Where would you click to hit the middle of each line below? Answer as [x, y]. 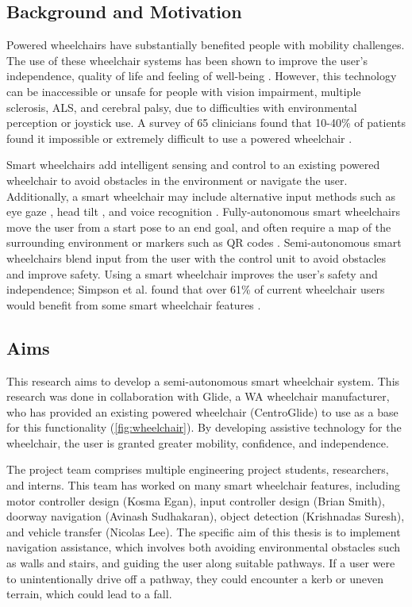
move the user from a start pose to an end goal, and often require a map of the [199, 227]
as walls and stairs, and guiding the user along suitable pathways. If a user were [201, 563]
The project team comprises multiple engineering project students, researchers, [198, 469]
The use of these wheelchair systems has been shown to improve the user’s [187, 60]
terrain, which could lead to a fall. [89, 594]
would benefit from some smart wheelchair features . [134, 304]
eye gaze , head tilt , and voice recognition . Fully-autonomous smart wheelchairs [203, 211]
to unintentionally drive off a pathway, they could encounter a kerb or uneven [195, 578]
